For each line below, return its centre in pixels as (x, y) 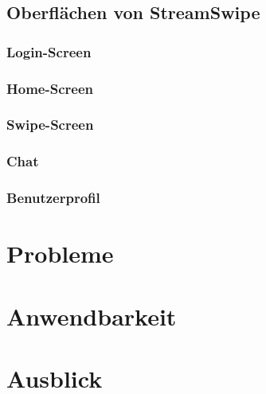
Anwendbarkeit (92, 316)
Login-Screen (49, 51)
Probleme (60, 254)
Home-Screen (50, 88)
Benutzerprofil (53, 198)
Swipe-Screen (50, 125)
